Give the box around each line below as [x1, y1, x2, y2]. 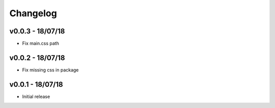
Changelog [9, 8, 57, 19]
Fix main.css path [22, 41, 60, 47]
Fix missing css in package [22, 66, 79, 73]
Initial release [22, 93, 50, 99]
